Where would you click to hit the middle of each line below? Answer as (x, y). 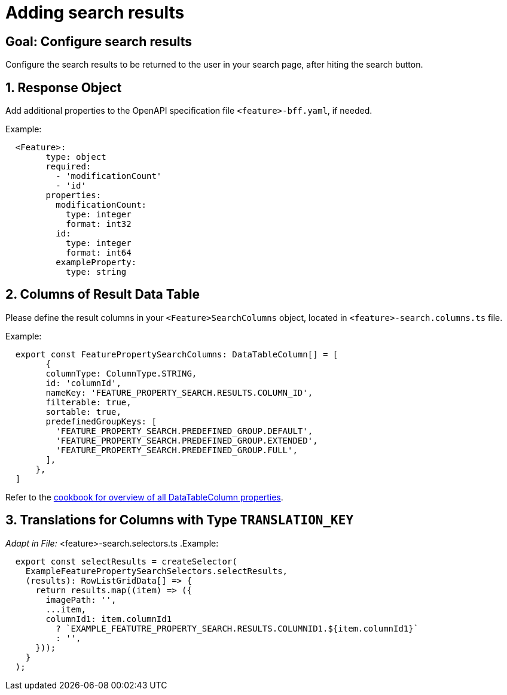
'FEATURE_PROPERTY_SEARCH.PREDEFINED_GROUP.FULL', (177, 450)
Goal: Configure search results (99, 41)
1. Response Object (64, 87)
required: (68, 167)
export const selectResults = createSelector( (126, 561)
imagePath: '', (81, 600)
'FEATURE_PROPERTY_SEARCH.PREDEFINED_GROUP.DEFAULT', (184, 431)
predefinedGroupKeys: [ (101, 421)
